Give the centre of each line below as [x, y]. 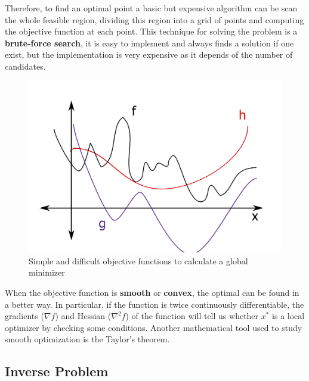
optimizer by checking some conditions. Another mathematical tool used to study [154, 327]
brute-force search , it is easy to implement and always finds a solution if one [149, 43]
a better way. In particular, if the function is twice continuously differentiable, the [154, 304]
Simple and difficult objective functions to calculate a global [138, 260]
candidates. [25, 66]
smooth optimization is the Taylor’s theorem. [87, 339]
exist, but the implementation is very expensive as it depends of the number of [149, 54]
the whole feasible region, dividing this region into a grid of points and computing [154, 19]
